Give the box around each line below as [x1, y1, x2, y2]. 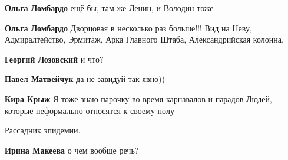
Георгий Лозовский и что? [5, 53, 104, 65]
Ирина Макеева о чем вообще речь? [5, 143, 139, 156]
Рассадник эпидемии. [5, 124, 81, 136]
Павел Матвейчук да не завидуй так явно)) [5, 73, 165, 85]
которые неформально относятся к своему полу [5, 104, 174, 116]
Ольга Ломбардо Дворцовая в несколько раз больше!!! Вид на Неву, [5, 21, 252, 34]
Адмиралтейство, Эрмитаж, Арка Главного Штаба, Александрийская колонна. [5, 33, 284, 45]
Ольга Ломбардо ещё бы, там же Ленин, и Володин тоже [5, 2, 214, 14]
